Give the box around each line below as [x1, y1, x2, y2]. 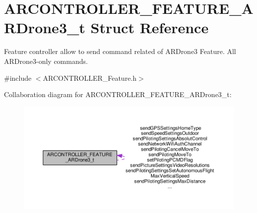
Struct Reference [90, 17, 209, 38]
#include [4, 72, 32, 83]
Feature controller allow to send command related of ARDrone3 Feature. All [4, 46, 236, 56]
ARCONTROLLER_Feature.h [43, 72, 137, 83]
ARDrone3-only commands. [4, 55, 88, 66]
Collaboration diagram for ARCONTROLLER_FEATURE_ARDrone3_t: [4, 89, 232, 100]
